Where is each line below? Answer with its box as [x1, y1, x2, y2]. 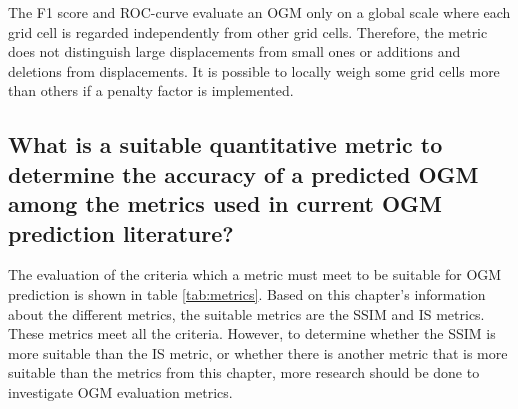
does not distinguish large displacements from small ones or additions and [8, 41, 461, 62]
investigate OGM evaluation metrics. [8, 381, 233, 402]
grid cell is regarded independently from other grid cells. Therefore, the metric [8, 21, 488, 42]
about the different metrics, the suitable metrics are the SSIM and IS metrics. [8, 303, 485, 324]
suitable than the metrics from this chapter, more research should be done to [8, 362, 480, 383]
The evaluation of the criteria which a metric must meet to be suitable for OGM [8, 264, 502, 285]
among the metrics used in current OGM [8, 188, 442, 219]
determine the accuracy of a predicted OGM [8, 158, 479, 189]
